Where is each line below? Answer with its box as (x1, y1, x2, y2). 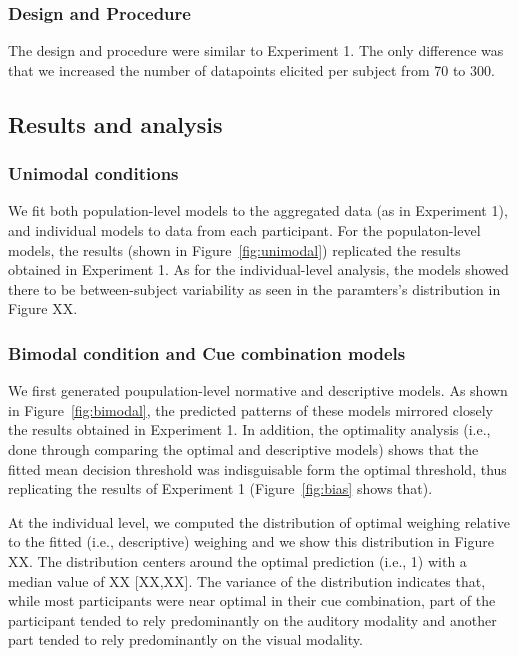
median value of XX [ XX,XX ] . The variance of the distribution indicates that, (8, 570, 486, 591)
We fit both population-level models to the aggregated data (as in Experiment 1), (8, 200, 508, 221)
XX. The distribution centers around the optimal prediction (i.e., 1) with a (8, 550, 467, 571)
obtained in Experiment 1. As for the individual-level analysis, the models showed (8, 259, 509, 280)
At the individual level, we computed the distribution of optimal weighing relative (8, 511, 510, 532)
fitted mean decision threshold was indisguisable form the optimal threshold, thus (8, 458, 507, 479)
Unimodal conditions (8, 161, 179, 186)
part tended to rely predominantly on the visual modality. (8, 629, 363, 650)
